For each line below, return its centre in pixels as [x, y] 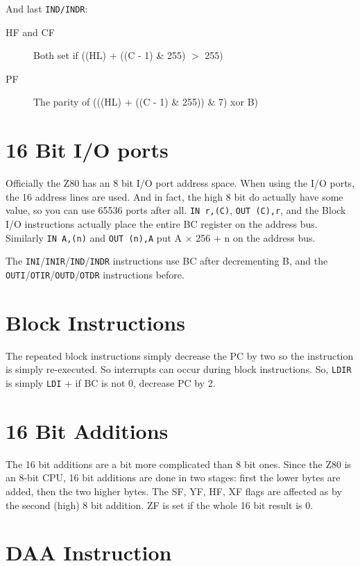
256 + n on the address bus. [256, 237]
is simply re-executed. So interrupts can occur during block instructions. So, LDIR [179, 369]
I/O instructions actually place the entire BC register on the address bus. [162, 224]
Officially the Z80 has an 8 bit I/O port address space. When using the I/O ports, [180, 183]
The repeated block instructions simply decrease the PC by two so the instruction [180, 355]
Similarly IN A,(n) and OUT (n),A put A [94, 237]
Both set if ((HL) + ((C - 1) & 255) [110, 55]
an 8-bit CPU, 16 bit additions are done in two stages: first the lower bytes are [173, 477]
